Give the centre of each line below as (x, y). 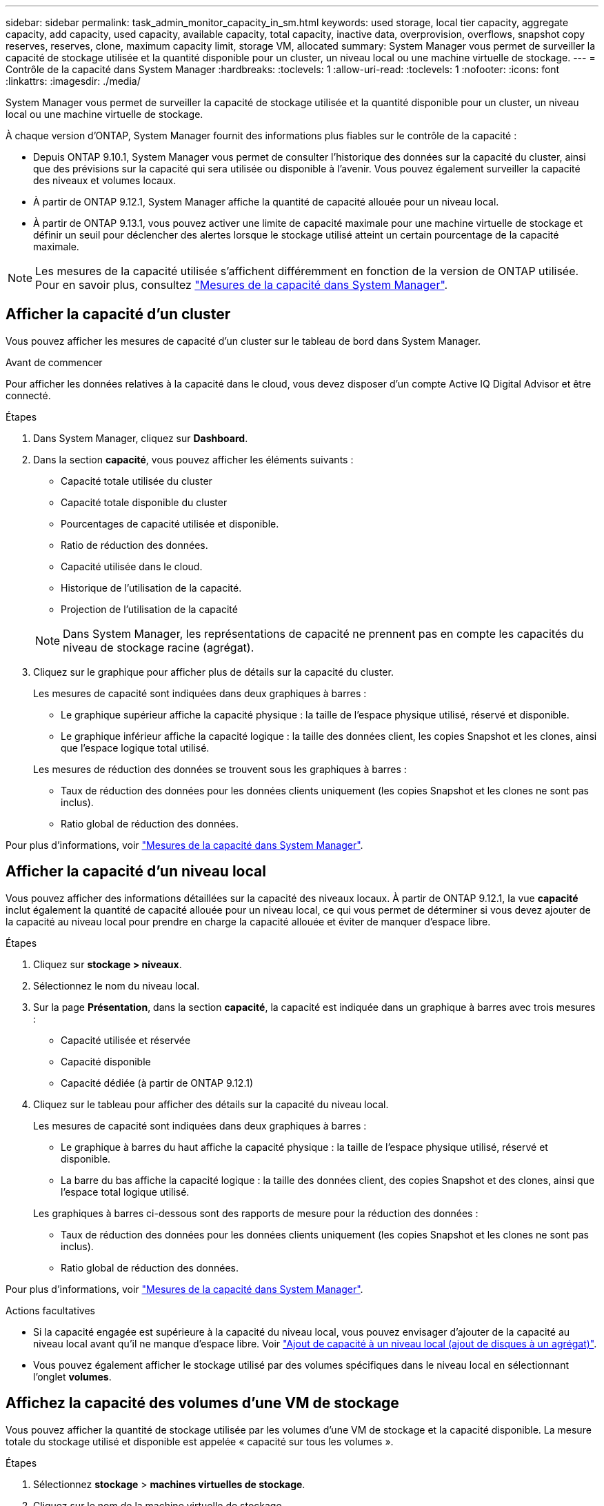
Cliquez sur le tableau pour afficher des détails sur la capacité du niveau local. (211, 1104)
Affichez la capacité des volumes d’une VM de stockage (202, 1403)
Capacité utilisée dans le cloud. (132, 566)
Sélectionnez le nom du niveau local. (117, 985)
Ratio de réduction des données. (134, 545)
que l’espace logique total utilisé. (135, 747)
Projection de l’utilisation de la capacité (149, 609)
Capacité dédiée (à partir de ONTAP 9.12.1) (157, 1083)
